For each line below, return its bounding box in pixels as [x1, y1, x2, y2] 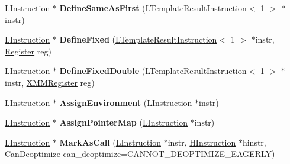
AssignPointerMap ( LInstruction [59, 116, 188, 128]
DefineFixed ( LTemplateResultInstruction [59, 33, 217, 46]
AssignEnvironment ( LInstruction [59, 96, 192, 108]
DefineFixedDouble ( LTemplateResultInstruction [59, 65, 247, 77]
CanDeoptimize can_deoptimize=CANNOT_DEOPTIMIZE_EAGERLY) [5, 147, 275, 160]
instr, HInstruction [167, 136, 236, 148]
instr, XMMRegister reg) [5, 76, 95, 88]
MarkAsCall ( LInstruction [59, 136, 161, 148]
